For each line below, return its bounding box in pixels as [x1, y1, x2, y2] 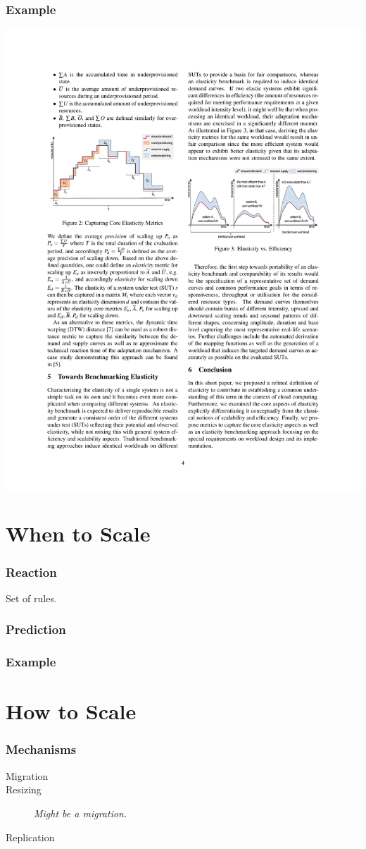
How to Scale [6, 697, 137, 726]
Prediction [6, 621, 66, 638]
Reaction [6, 563, 57, 580]
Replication [6, 829, 55, 844]
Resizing [6, 782, 42, 797]
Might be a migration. [34, 805, 127, 820]
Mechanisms [6, 740, 77, 758]
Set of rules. [6, 590, 57, 605]
